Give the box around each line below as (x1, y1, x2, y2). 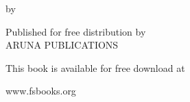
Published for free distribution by (5, 24, 146, 38)
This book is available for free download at (5, 60, 185, 75)
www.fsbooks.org (5, 84, 76, 98)
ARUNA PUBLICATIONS (5, 38, 119, 52)
